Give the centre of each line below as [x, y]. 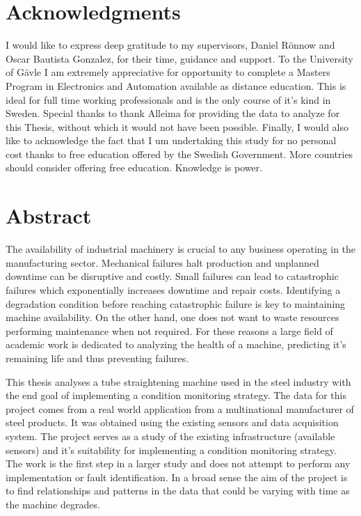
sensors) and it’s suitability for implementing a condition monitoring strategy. [171, 449]
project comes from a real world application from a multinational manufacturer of [180, 408]
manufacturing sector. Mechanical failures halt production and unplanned [162, 262]
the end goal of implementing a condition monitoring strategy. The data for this [176, 395]
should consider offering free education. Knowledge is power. [134, 167]
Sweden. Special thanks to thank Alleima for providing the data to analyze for [173, 113]
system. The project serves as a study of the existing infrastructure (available [170, 436]
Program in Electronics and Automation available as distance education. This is [176, 85]
